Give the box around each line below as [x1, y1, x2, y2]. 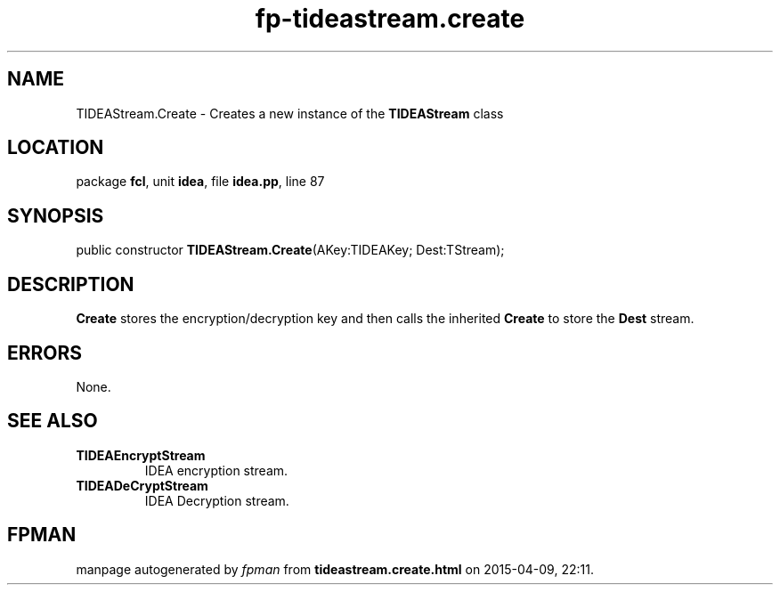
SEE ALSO [7, 410, 98, 433]
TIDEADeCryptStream [76, 477, 208, 493]
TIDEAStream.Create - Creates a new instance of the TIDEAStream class [76, 105, 504, 121]
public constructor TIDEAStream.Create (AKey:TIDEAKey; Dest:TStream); [76, 242, 505, 258]
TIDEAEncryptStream [76, 447, 206, 463]
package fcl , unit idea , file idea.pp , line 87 [76, 174, 325, 190]
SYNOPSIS [7, 204, 104, 227]
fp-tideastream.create [255, 4, 525, 34]
